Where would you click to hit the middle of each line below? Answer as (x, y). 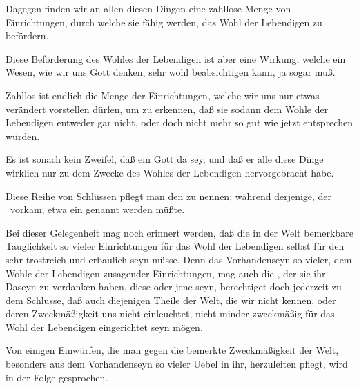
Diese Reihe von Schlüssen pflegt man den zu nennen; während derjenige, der (169, 196)
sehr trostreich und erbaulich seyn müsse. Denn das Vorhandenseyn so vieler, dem (179, 259)
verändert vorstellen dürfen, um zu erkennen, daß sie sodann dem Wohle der (167, 109)
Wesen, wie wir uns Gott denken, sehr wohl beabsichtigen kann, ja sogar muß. (171, 72)
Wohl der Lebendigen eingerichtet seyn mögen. (104, 327)
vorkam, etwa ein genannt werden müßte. (97, 209)
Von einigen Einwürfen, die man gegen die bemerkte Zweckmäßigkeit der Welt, (172, 350)
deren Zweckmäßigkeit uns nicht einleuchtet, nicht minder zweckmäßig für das (170, 313)
